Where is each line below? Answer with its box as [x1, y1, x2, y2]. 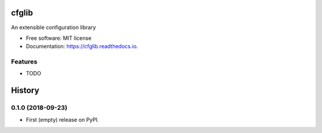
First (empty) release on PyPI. [26, 116, 100, 123]
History [11, 85, 40, 96]
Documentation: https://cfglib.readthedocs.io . [26, 43, 138, 50]
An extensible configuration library [11, 24, 97, 31]
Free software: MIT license [26, 34, 92, 42]
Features [11, 58, 38, 66]
